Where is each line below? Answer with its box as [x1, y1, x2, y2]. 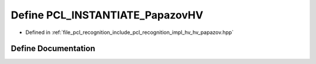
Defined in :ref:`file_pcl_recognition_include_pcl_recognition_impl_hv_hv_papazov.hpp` [25, 29, 234, 36]
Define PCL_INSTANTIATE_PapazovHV [11, 9, 204, 21]
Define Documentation [11, 44, 95, 54]
